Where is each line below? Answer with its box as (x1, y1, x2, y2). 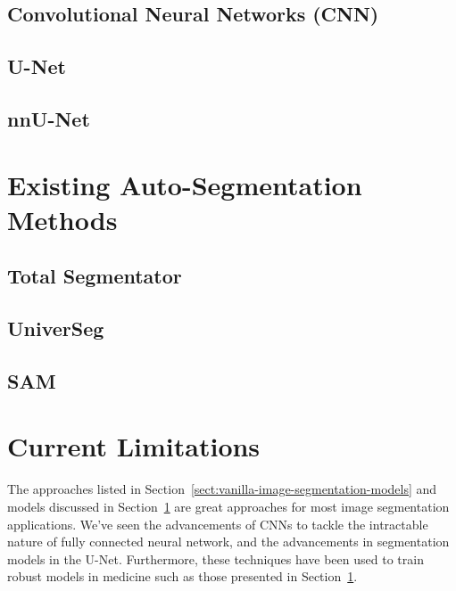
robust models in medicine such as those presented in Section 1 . (7, 567, 358, 586)
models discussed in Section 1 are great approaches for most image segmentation (7, 497, 450, 515)
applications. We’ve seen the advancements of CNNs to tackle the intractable (7, 514, 428, 533)
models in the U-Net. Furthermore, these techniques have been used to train (7, 549, 424, 568)
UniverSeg (7, 315, 104, 342)
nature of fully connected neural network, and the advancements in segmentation (7, 532, 450, 551)
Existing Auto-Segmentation (7, 166, 362, 202)
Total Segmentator (7, 262, 182, 290)
